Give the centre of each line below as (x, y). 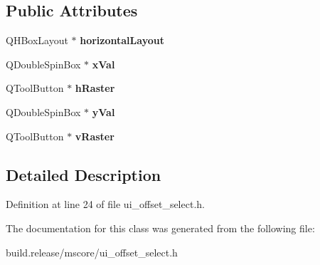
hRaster (95, 88)
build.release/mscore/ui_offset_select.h (92, 252)
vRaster (95, 136)
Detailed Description (84, 174)
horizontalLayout (122, 40)
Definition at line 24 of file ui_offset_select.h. (105, 204)
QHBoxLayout (37, 40)
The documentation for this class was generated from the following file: (160, 228)
